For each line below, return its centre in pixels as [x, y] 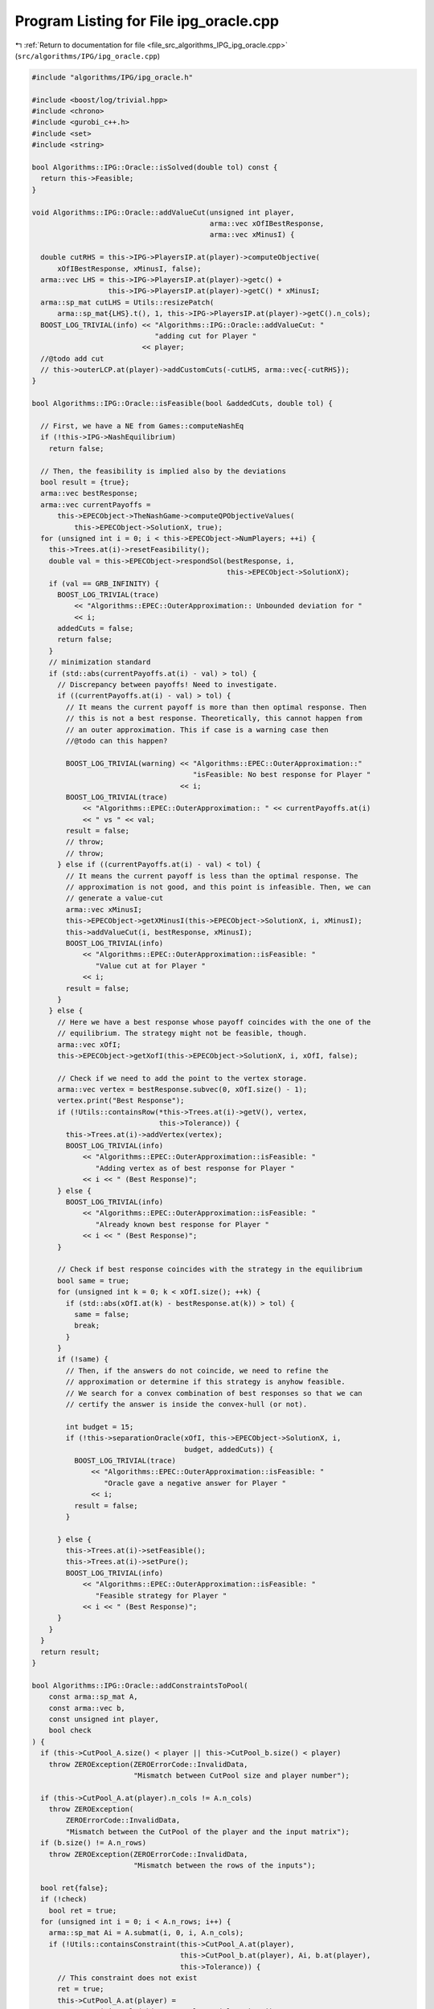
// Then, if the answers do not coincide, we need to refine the [197, 1371]
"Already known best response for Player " [182, 1224]
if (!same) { [83, 1359]
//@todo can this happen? [117, 741]
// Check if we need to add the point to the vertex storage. [182, 1078]
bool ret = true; [83, 1910]
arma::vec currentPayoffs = [96, 505]
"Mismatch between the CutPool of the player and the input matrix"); [207, 1831]
